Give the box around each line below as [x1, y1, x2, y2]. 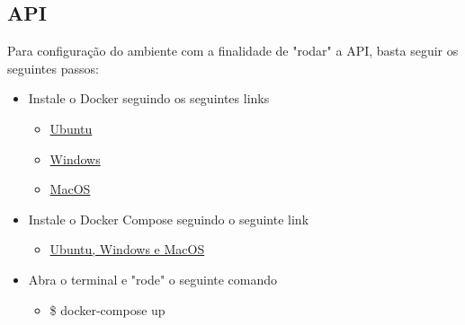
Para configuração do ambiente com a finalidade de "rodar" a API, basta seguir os [7, 41, 459, 60]
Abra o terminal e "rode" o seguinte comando [28, 269, 278, 288]
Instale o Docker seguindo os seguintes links [28, 89, 270, 108]
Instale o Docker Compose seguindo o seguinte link [28, 209, 309, 228]
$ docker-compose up [49, 300, 165, 319]
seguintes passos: [7, 58, 99, 77]
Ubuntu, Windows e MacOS [49, 240, 205, 259]
